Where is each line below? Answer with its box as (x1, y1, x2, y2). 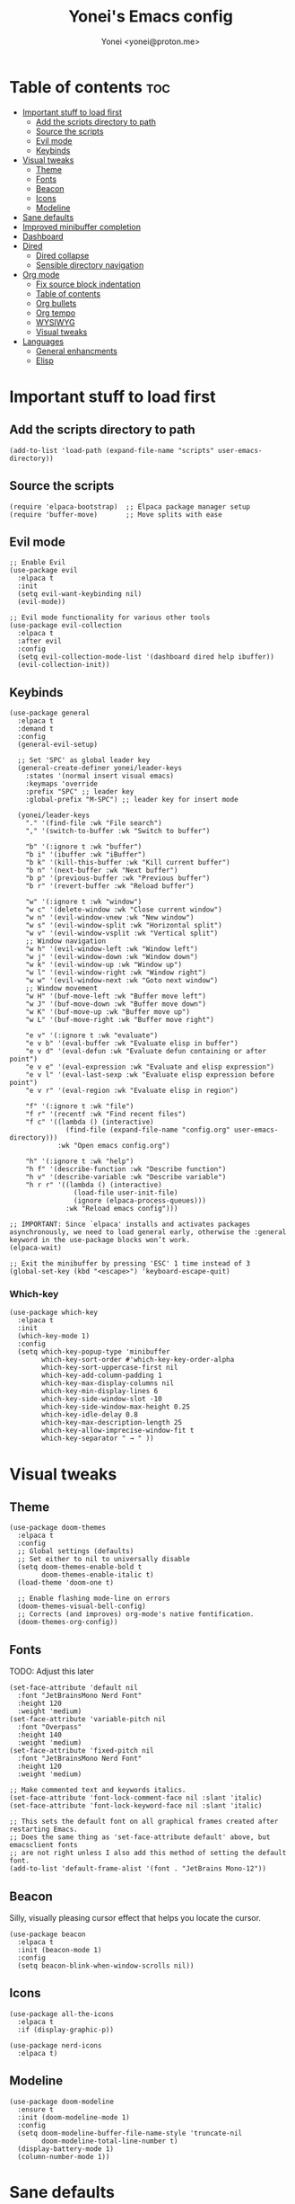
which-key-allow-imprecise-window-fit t (41, 1426, 195, 1435)
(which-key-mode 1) (17, 1332, 91, 1341)
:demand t (17, 724, 54, 733)
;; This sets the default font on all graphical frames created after (9, 1817, 279, 1826)
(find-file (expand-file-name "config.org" (65, 1125, 230, 1134)
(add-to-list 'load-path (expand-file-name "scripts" (9, 446, 215, 455)
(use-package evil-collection (9, 621, 123, 630)
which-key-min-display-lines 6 (41, 1387, 159, 1396)
